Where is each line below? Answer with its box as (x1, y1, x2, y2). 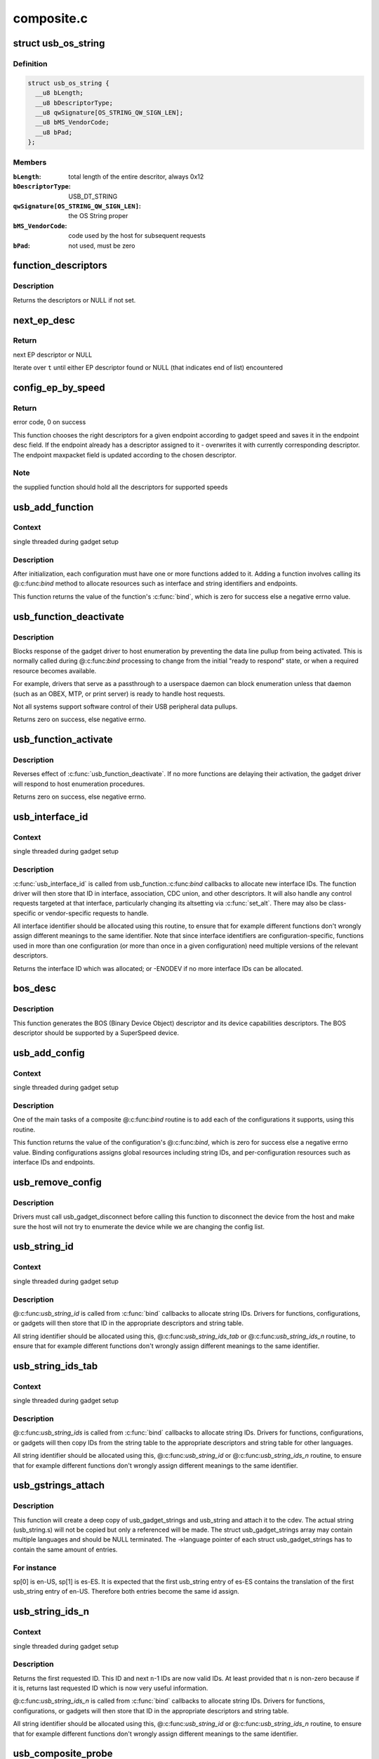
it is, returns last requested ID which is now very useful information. (13, 1684, 208, 1692)
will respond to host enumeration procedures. (13, 780, 145, 788)
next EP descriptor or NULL (13, 350, 93, 359)
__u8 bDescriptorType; (35, 99, 114, 107)
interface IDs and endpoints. (13, 1158, 95, 1167)
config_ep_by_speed (13, 382, 105, 394)
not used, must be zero (68, 241, 135, 250)
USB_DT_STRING (68, 192, 118, 201)
